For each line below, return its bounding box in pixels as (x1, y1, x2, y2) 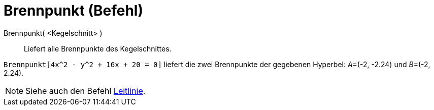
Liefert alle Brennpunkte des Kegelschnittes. (24, 44, 172, 53)
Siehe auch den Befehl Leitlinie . (25, 85, 146, 96)
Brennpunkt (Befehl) (4, 2, 143, 19)
